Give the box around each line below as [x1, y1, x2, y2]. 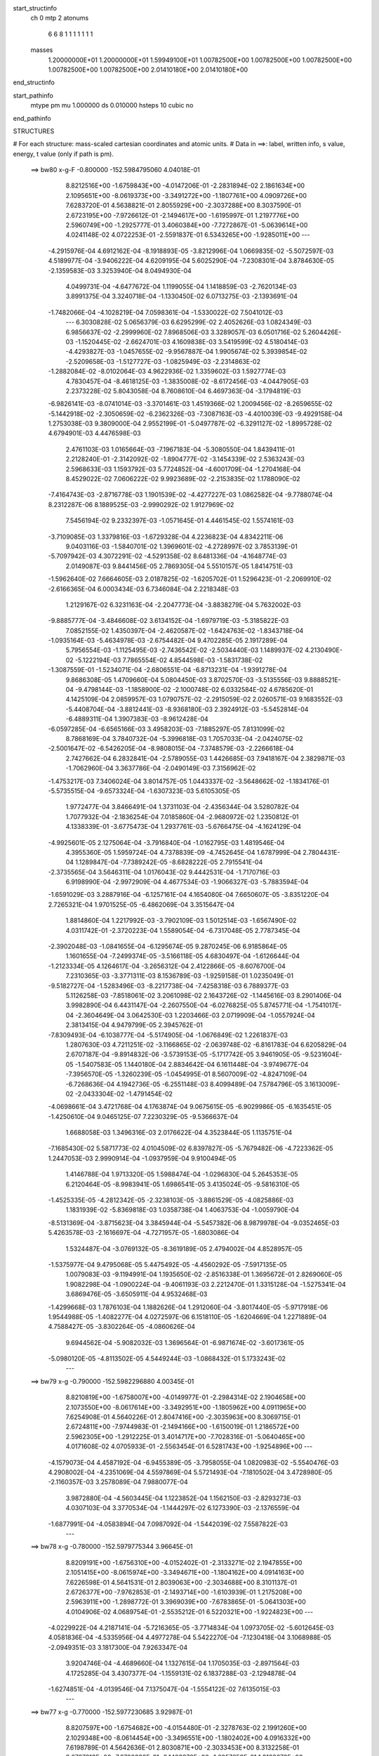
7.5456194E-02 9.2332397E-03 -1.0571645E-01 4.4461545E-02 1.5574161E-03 [65, 516, 294, 525]
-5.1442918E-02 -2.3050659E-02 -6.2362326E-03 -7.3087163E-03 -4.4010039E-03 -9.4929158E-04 [48, 409, 343, 418]
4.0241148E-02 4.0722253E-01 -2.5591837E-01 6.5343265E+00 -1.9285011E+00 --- [65, 230, 310, 239]
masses [30, 46, 53, 54]
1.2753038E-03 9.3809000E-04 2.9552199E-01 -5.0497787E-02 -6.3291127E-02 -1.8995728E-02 [48, 419, 333, 428]
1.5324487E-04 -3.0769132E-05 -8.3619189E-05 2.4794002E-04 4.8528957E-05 [65, 1244, 303, 1253]
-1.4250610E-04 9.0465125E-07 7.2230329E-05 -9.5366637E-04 [48, 1112, 239, 1120]
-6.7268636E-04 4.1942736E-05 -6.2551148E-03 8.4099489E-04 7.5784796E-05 [65, 1080, 303, 1088]
